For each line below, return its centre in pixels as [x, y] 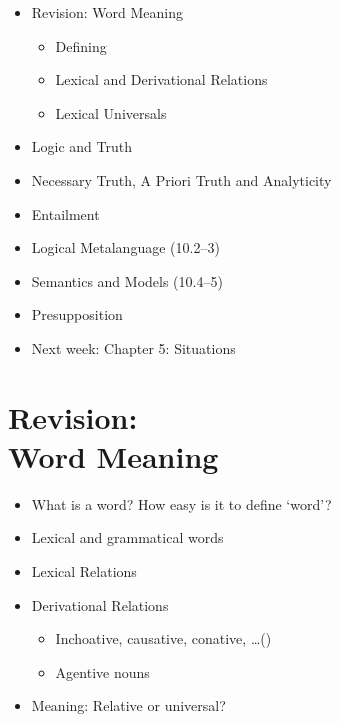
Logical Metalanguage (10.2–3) [125, 247]
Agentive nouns [102, 671]
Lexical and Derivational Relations [161, 79]
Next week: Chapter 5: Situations [133, 347]
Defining [81, 45]
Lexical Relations [84, 571]
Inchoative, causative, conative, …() [163, 638]
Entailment [65, 213]
